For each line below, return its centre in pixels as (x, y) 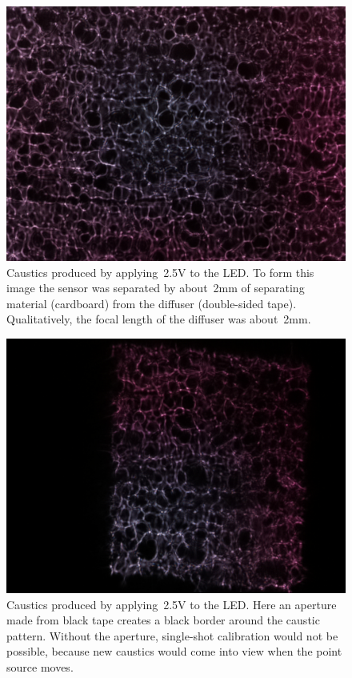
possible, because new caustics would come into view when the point (174, 651)
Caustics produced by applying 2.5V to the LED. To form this (160, 272)
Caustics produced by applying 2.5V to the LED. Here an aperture (172, 604)
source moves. (40, 666)
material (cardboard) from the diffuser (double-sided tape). (152, 303)
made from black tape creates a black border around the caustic (163, 620)
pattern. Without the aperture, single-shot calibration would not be (172, 635)
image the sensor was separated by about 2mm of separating (156, 288)
